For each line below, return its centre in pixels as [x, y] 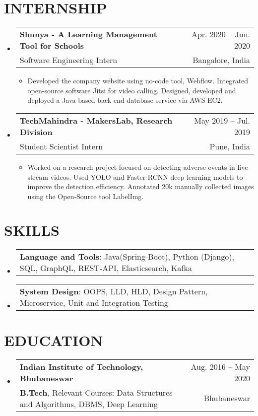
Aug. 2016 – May [220, 366]
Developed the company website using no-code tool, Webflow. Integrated [138, 81]
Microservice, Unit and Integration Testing [94, 303]
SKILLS [32, 230]
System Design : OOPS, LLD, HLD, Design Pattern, [114, 291]
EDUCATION [54, 340]
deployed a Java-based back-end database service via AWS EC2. [125, 100]
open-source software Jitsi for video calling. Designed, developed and [132, 90]
